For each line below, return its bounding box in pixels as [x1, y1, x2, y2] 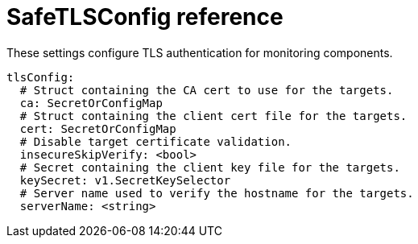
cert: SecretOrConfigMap [19, 122, 176, 135]
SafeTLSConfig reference [6, 3, 283, 31]
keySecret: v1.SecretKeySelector [19, 173, 231, 187]
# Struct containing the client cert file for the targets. [19, 109, 408, 122]
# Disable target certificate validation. [19, 134, 292, 148]
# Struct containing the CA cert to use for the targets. [19, 83, 394, 97]
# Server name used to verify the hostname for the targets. [19, 186, 414, 200]
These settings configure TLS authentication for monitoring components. [6, 45, 393, 60]
